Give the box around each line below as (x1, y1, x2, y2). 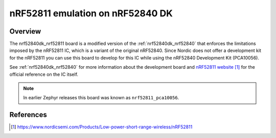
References (9, 111, 47, 119)
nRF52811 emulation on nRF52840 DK (9, 8, 173, 19)
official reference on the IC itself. (9, 71, 79, 77)
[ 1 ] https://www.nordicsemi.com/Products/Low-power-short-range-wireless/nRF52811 (11, 124, 193, 130)
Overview (9, 27, 41, 36)
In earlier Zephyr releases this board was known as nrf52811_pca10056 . (23, 95, 179, 101)
